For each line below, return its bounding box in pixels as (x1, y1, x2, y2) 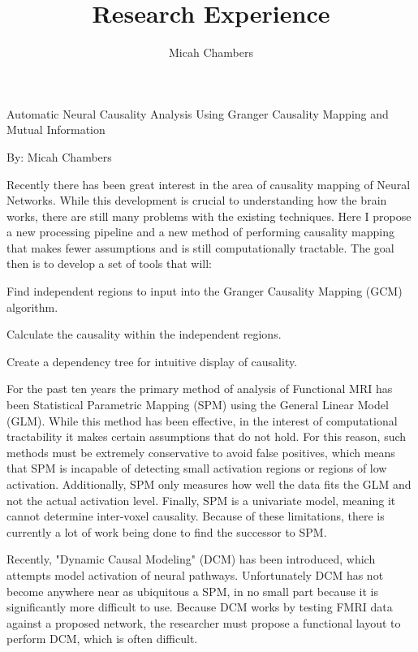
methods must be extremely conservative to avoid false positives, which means (6, 443, 395, 460)
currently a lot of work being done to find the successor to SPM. (6, 523, 327, 540)
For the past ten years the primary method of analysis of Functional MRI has (6, 380, 393, 397)
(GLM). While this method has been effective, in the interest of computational (6, 412, 398, 429)
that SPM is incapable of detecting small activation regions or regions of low (6, 460, 387, 477)
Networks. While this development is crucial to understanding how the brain (6, 192, 387, 209)
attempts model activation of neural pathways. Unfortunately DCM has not (6, 566, 384, 583)
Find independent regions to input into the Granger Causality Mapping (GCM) (6, 283, 403, 300)
